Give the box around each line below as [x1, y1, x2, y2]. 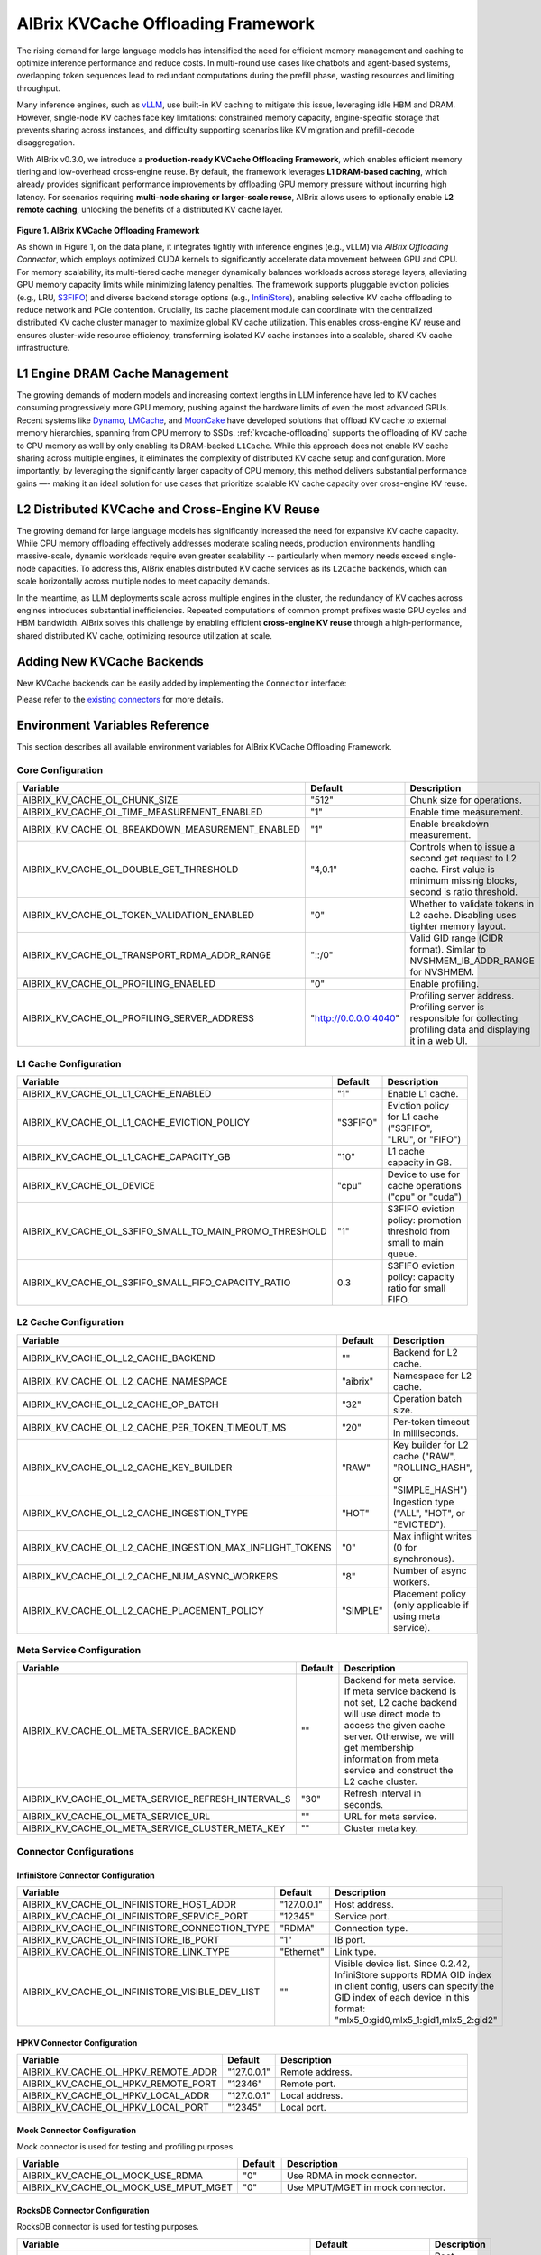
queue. [387, 1247, 417, 1260]
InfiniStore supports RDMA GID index [334, 1968, 491, 1981]
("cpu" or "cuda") [387, 1191, 462, 1203]
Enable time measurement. [409, 805, 524, 818]
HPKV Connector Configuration [16, 2037, 138, 2048]
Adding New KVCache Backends [16, 654, 205, 669]
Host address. [334, 1898, 394, 1910]
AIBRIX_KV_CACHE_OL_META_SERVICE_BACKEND [22, 1725, 237, 1737]
